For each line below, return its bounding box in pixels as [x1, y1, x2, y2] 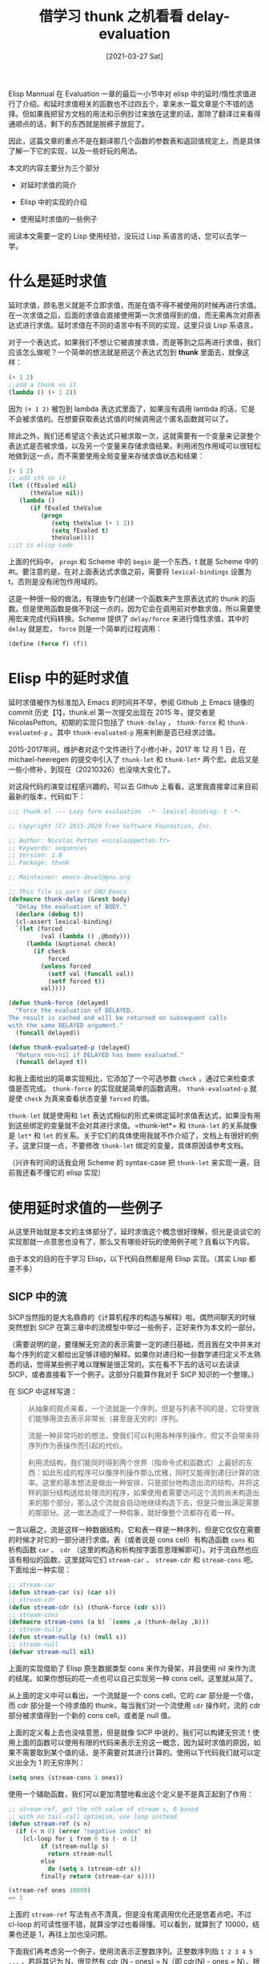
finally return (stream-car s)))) [40, 1872, 156, 1880]
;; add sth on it [8, 474, 66, 482]
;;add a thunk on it [8, 381, 78, 389]
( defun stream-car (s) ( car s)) [8, 1588, 116, 1596]
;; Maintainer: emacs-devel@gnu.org [8, 873, 130, 881]
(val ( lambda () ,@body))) [40, 933, 130, 941]
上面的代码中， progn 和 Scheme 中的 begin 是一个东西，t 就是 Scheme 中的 [8, 557, 259, 567]
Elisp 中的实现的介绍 [19, 197, 87, 207]
